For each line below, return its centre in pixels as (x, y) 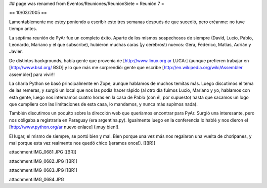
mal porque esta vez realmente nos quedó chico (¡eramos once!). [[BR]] (82, 143)
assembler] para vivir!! (32, 75)
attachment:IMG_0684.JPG (37, 179)
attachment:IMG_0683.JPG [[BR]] (43, 170)
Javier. (16, 51)
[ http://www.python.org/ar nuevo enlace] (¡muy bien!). (64, 127)
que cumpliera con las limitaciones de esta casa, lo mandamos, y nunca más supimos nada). (103, 104)
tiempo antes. (23, 29)
